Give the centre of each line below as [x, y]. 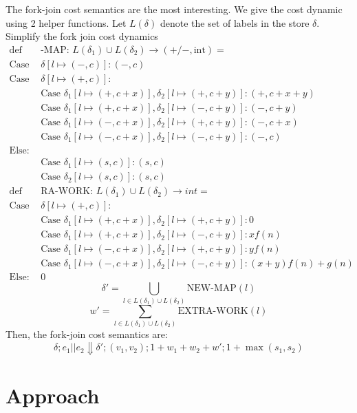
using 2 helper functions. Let [66, 22]
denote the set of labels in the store [235, 22]
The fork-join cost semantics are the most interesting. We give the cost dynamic [174, 9]
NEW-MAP [212, 289]
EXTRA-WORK [213, 311]
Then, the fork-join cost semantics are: [87, 333]
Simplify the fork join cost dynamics [82, 36]
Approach [53, 395]
